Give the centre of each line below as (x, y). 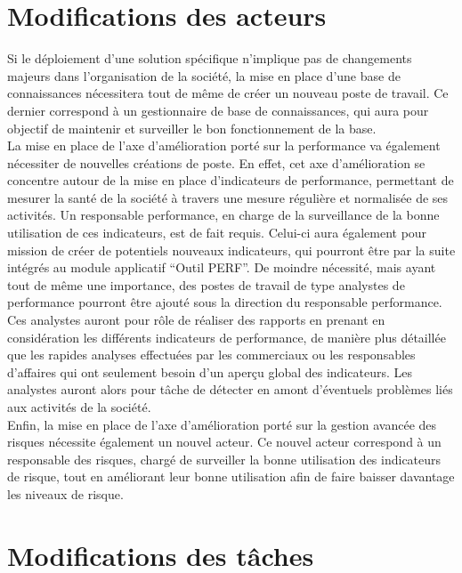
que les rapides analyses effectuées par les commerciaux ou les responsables (211, 355)
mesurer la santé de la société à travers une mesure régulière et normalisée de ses (228, 197)
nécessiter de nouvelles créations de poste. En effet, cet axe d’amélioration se (216, 162)
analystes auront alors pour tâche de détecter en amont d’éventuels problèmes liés (230, 389)
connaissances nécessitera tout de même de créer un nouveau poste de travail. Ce (228, 93)
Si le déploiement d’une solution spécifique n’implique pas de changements (210, 58)
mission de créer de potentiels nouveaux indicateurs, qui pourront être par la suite (231, 250)
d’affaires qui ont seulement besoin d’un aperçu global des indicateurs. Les (210, 371)
